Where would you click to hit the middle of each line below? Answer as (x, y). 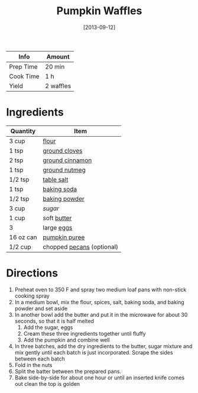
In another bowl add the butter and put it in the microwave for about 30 (101, 314)
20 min (55, 66)
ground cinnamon (67, 160)
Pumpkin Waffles (99, 11)
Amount (58, 56)
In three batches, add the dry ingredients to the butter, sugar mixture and (103, 346)
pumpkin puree (64, 237)
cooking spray (32, 296)
